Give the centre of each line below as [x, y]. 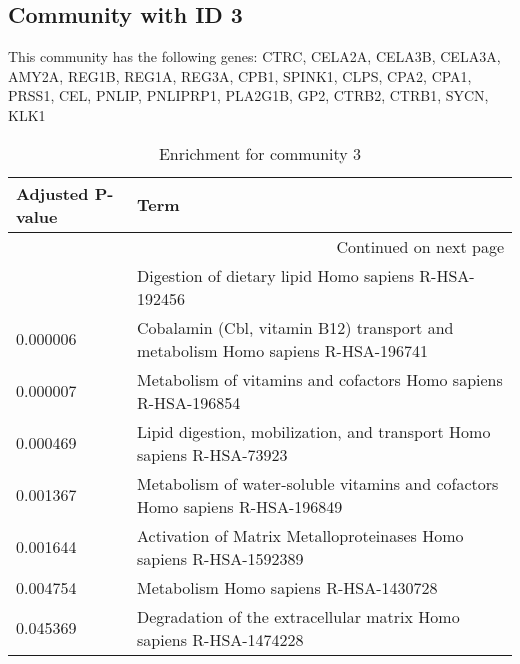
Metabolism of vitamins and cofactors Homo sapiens [320, 379]
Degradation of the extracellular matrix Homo [298, 616]
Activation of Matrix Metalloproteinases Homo [300, 535]
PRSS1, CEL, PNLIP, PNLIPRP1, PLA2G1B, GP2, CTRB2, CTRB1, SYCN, [248, 95]
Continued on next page [420, 246]
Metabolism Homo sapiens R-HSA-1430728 [287, 587]
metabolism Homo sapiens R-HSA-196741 [283, 350]
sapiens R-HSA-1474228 [220, 639]
